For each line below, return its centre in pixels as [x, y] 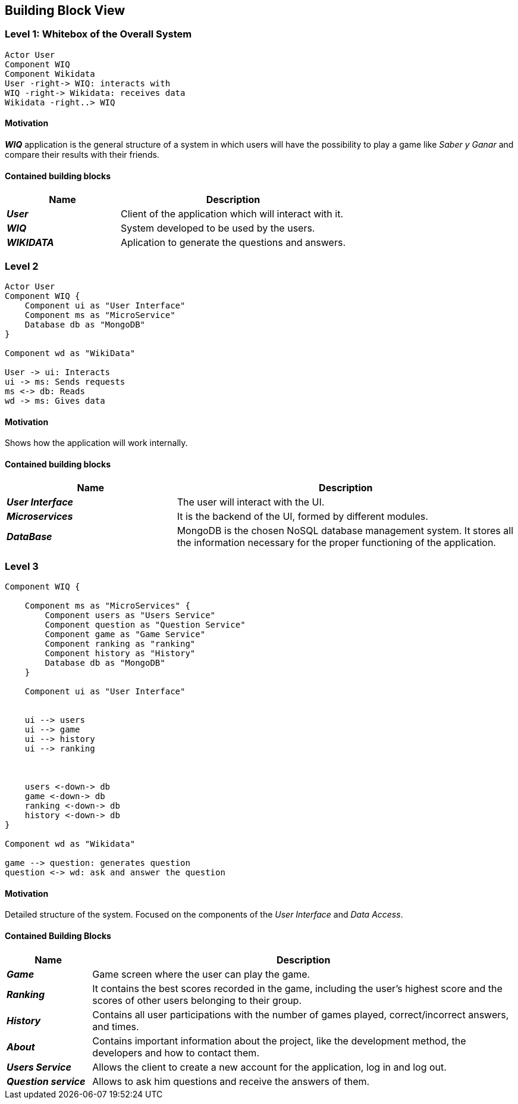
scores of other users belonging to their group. [197, 1000]
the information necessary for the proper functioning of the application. [336, 543]
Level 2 [22, 266]
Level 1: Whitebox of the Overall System [98, 34]
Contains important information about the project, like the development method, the [279, 1041]
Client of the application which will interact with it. [232, 214]
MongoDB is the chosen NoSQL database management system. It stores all [345, 531]
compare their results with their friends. [82, 155]
